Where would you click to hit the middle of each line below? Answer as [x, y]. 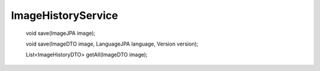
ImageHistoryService [65, 15]
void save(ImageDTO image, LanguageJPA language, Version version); [112, 44]
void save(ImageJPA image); [61, 33]
